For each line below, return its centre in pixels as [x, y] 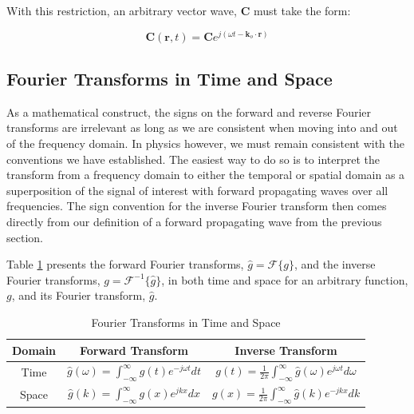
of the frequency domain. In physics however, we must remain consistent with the [206, 143]
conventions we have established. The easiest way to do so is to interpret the [193, 159]
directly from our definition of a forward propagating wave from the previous [194, 222]
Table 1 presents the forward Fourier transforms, [125, 264]
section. [25, 237]
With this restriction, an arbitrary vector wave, [122, 10]
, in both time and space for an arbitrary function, [285, 279]
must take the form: [302, 10]
